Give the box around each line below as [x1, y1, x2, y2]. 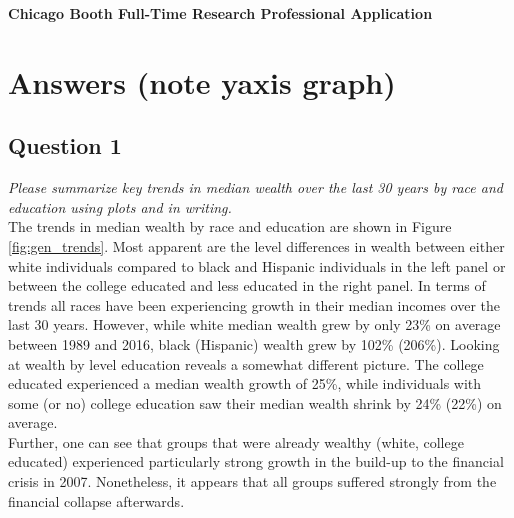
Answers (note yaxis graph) [8, 61, 396, 102]
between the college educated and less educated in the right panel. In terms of [8, 275, 486, 296]
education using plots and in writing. [8, 196, 232, 217]
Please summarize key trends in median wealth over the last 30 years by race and [8, 177, 503, 198]
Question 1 [8, 130, 122, 161]
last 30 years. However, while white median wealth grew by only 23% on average [8, 314, 501, 335]
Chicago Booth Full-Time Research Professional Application [8, 3, 433, 23]
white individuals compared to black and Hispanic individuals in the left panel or [8, 255, 506, 276]
